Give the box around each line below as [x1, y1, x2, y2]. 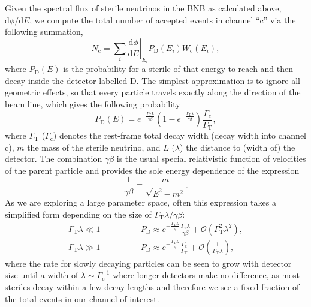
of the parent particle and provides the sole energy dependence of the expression [5, 164, 300, 176]
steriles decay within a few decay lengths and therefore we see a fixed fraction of [5, 281, 300, 293]
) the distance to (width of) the [180, 140, 295, 153]
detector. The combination [5, 152, 102, 165]
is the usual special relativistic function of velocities [116, 152, 306, 165]
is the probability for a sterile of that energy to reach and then [63, 62, 294, 75]
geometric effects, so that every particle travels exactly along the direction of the [5, 86, 301, 98]
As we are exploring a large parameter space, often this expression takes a [5, 195, 276, 208]
